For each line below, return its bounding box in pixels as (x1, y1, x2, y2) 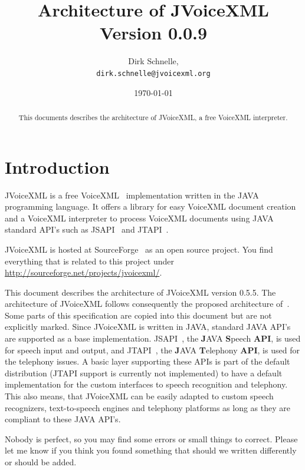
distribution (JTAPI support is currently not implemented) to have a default (5, 366, 283, 379)
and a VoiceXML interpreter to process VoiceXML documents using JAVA (5, 211, 274, 224)
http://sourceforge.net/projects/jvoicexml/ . (5, 266, 162, 279)
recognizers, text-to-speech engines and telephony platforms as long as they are (5, 401, 290, 413)
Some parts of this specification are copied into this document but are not (5, 309, 272, 321)
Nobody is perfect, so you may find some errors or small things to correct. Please (5, 432, 298, 445)
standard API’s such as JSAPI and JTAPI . (5, 223, 169, 236)
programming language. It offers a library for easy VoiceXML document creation (5, 200, 296, 213)
